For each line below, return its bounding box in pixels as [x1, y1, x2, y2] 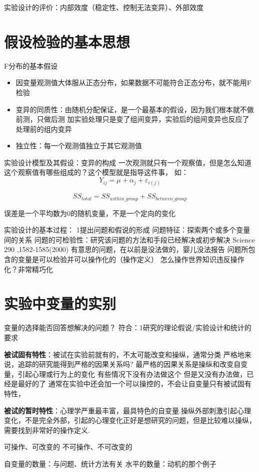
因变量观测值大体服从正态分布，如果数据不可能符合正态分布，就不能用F [15, 77, 251, 88]
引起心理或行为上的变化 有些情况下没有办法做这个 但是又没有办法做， [17, 368, 247, 379]
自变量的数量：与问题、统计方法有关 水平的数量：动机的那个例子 [4, 458, 216, 468]
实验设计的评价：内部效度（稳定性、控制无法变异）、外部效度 [4, 2, 203, 12]
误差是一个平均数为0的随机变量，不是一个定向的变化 [4, 207, 175, 218]
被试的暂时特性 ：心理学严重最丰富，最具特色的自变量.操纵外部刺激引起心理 [4, 405, 251, 415]
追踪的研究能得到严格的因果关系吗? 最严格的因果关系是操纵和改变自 [17, 359, 241, 369]
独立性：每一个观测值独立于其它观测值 [15, 140, 142, 151]
